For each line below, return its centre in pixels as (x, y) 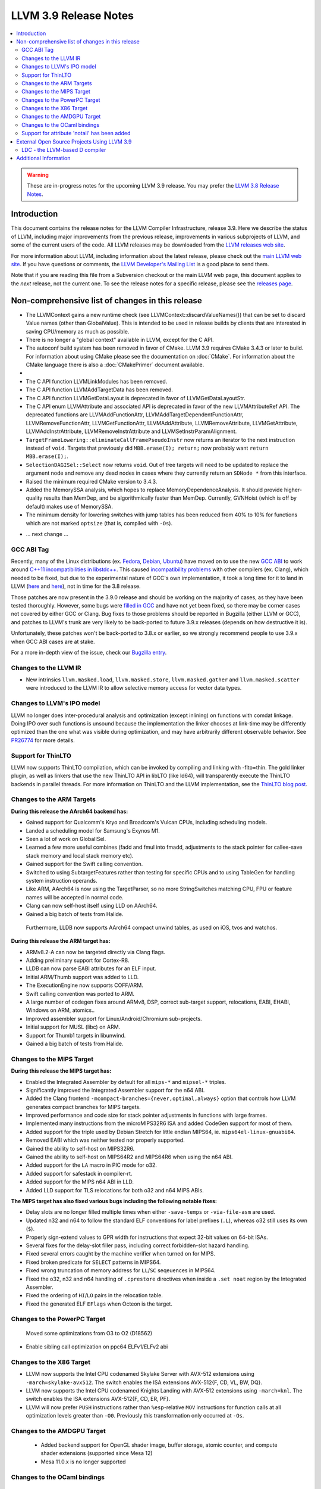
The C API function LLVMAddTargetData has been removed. (100, 390)
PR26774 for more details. (43, 740)
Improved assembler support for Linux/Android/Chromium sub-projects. (114, 1018)
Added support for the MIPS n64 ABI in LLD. (80, 1182)
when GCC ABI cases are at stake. (53, 641)
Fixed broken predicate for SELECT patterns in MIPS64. (93, 1262)
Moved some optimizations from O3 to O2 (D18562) (89, 1333)
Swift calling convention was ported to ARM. (80, 993)
